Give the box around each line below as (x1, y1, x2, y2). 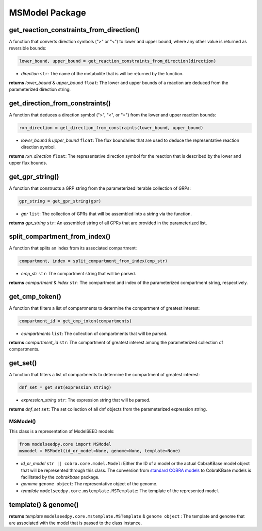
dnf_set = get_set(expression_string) (19, 385, 112, 390)
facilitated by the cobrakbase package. (21, 474, 99, 480)
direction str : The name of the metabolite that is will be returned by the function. (21, 71, 184, 77)
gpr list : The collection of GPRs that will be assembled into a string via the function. (21, 211, 192, 217)
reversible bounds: (9, 45, 47, 51)
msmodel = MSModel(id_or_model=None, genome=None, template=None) (19, 448, 180, 454)
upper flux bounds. (9, 160, 47, 166)
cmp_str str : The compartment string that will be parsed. (21, 271, 136, 277)
